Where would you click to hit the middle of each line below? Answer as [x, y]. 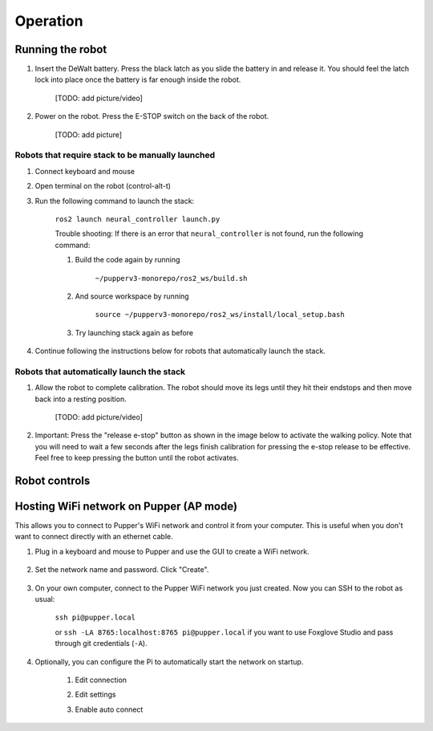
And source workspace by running [132, 296]
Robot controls [53, 480]
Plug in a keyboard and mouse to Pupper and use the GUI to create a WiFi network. [172, 551]
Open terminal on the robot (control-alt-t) [103, 186]
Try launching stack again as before [134, 332]
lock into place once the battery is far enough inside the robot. [138, 79]
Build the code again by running [127, 260]
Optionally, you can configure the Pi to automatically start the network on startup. [169, 661]
